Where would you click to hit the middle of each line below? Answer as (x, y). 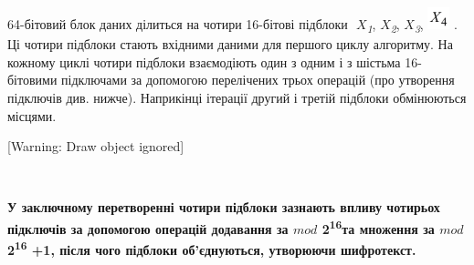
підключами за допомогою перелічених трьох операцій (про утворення (258, 80)
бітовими (32, 80)
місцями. (32, 115)
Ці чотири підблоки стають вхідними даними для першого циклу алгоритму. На (230, 44)
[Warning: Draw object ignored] (96, 146)
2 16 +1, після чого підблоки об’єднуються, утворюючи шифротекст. (212, 248)
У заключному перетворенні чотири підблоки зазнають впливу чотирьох (224, 207)
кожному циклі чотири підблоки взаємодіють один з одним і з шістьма (204, 61)
